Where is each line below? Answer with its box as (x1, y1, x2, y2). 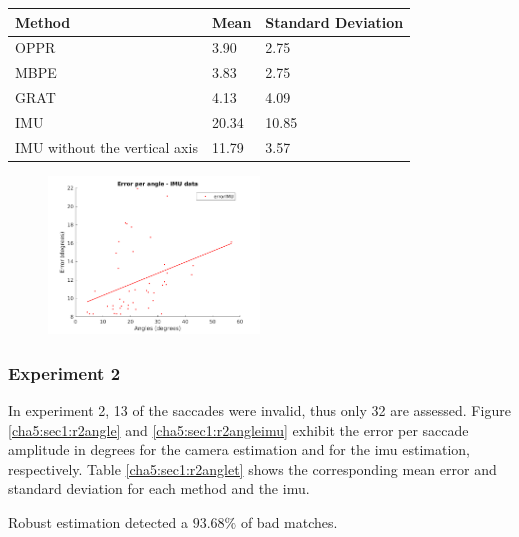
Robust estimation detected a (8, 512, 188, 533)
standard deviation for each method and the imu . (8, 478, 310, 499)
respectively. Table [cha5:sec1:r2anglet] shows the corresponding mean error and (8, 458, 497, 479)
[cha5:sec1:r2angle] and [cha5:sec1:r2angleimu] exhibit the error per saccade (8, 419, 469, 440)
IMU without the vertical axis (15, 136, 198, 157)
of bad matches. (240, 512, 338, 533)
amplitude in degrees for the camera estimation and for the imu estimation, (8, 439, 471, 460)
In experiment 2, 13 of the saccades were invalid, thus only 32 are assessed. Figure (8, 400, 511, 421)
